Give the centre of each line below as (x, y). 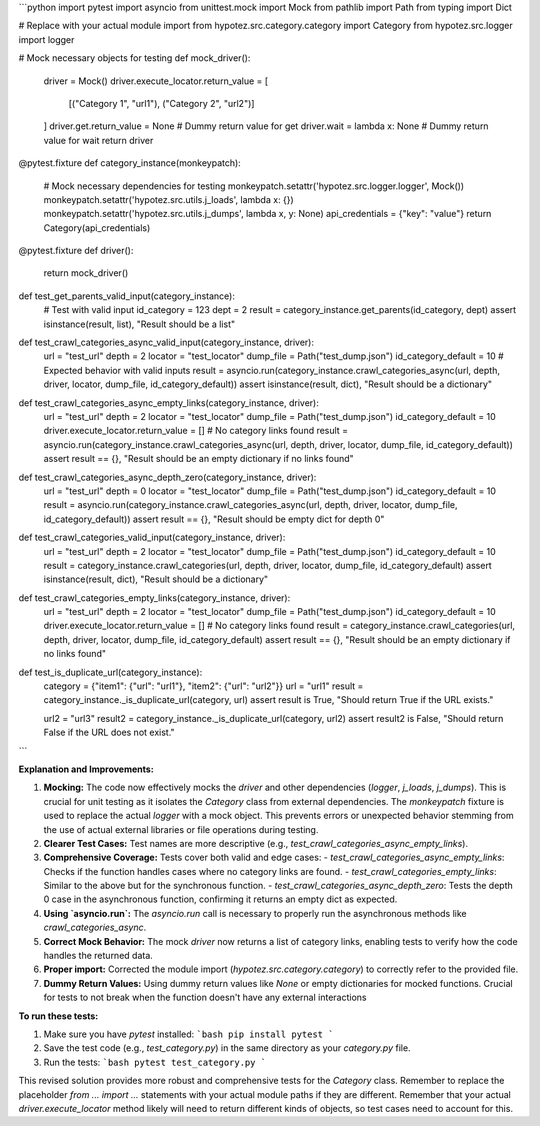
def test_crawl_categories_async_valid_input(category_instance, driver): (166, 342)
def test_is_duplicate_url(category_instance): (110, 672)
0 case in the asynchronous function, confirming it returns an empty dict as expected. (220, 899)
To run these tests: (58, 1016)
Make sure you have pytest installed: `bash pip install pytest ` (188, 1034)
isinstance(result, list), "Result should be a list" (139, 324)
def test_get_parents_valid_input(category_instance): (126, 296)
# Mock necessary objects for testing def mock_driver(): (134, 58)
